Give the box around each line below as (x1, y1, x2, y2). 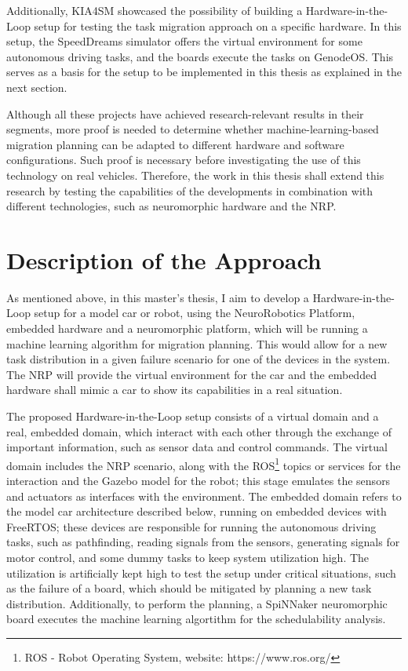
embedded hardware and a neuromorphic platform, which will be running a (6, 320, 368, 337)
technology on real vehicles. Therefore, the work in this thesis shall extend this (6, 166, 384, 183)
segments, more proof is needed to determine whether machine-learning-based (6, 121, 379, 137)
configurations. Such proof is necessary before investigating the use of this (6, 151, 361, 168)
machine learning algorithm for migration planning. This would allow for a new (6, 335, 388, 352)
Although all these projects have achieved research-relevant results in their (6, 105, 364, 122)
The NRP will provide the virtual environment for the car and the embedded (6, 366, 377, 382)
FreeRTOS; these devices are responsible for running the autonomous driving (6, 518, 377, 534)
